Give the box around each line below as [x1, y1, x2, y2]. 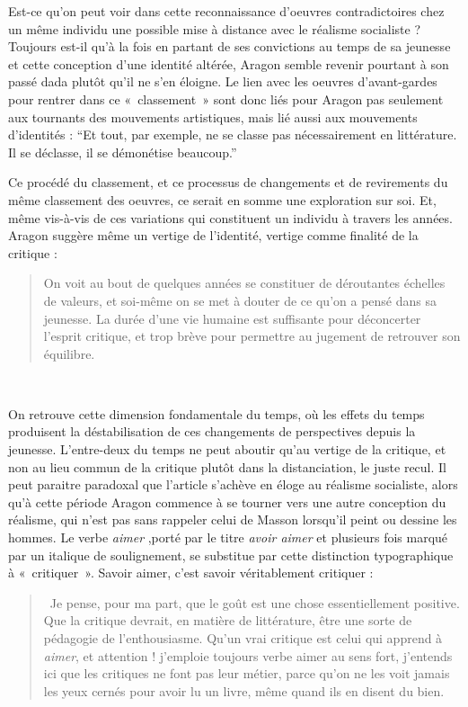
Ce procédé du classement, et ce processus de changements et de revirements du [8, 173, 448, 192]
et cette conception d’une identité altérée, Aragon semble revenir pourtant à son [8, 54, 449, 73]
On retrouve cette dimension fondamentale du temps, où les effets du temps [8, 404, 425, 423]
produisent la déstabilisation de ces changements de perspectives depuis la [8, 422, 416, 441]
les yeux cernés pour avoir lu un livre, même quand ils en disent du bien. [43, 681, 445, 700]
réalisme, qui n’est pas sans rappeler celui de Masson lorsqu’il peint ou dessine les [8, 510, 457, 529]
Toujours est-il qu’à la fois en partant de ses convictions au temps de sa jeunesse [8, 37, 451, 56]
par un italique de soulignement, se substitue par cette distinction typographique [8, 545, 454, 564]
